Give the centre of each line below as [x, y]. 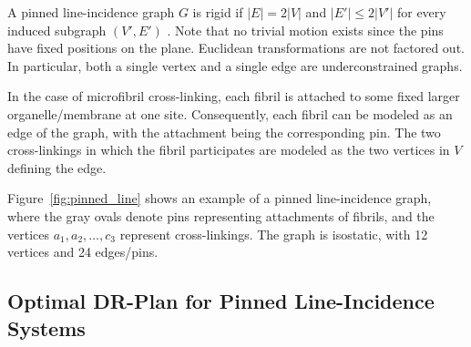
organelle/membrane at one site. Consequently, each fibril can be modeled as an [230, 113]
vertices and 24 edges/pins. [83, 252]
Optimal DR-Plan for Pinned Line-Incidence [221, 301]
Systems [46, 327]
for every [421, 12]
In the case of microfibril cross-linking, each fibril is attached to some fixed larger [234, 96]
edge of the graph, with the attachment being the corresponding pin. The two [224, 132]
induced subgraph [57, 30]
